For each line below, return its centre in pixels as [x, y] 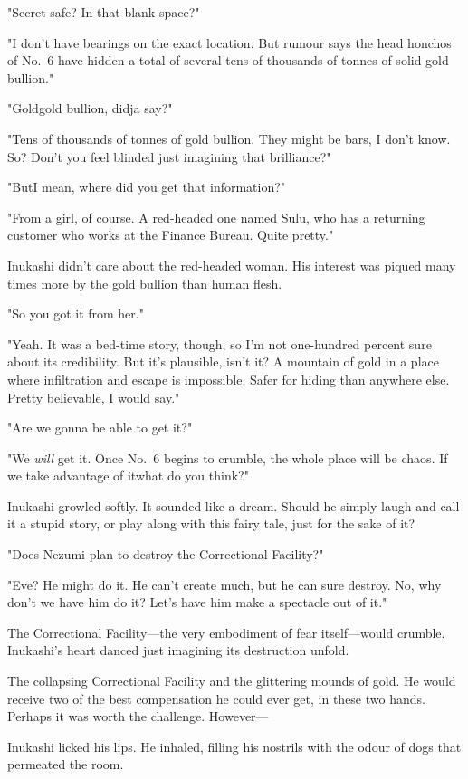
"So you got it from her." [76, 313]
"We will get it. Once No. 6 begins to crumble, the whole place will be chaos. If [228, 457]
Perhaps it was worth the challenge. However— [138, 716]
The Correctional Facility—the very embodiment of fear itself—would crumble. [226, 632]
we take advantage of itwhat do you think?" [128, 475]
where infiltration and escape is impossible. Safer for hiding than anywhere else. [229, 379]
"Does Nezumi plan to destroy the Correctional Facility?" [166, 554]
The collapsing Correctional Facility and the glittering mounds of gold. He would [232, 681]
